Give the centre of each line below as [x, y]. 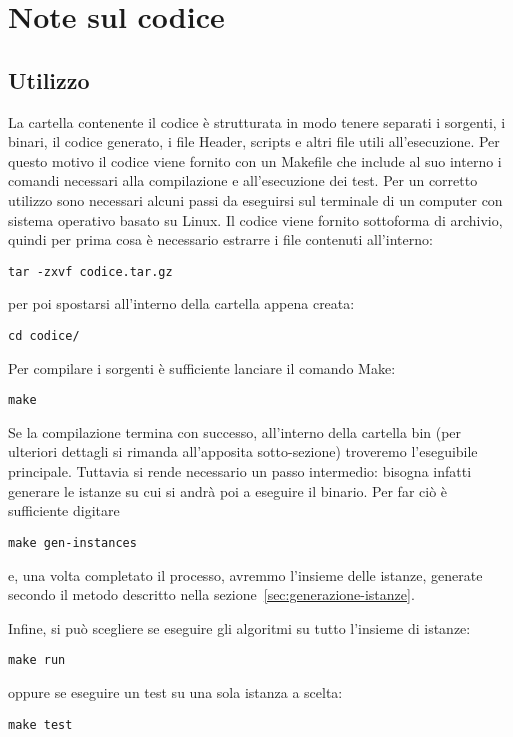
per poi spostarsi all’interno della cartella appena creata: [181, 303]
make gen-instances [72, 542]
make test [40, 724]
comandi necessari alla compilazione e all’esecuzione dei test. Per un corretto [243, 180]
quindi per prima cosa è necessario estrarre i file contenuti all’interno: [220, 239]
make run [37, 660]
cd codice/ [44, 335]
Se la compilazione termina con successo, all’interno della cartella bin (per [235, 431]
